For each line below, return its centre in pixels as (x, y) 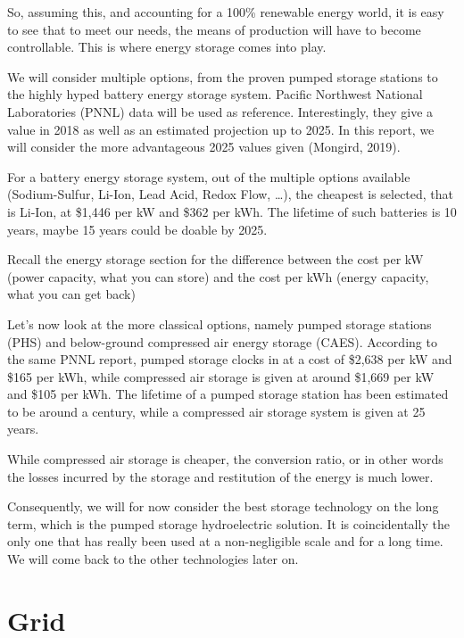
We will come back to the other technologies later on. (153, 559)
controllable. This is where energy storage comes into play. (167, 47)
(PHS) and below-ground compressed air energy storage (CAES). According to (222, 341)
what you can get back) (71, 294)
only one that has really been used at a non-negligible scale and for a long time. (225, 541)
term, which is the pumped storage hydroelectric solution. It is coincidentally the (228, 523)
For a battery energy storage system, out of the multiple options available (209, 176)
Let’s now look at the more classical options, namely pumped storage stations (220, 323)
